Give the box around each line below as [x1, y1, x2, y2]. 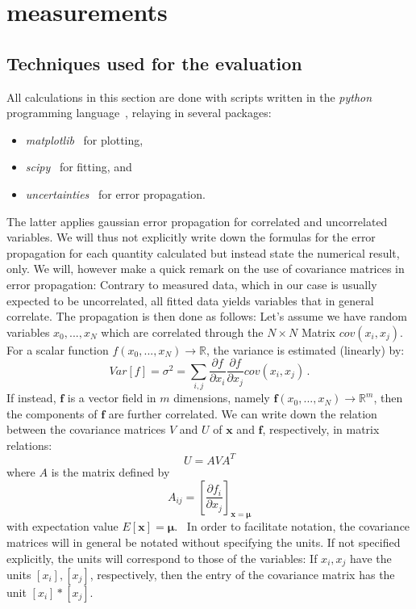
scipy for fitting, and [25, 158, 132, 175]
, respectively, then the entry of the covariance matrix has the [89, 566, 395, 582]
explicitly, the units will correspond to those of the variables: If [6, 549, 318, 566]
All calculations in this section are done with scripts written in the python [6, 88, 372, 105]
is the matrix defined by [51, 463, 170, 480]
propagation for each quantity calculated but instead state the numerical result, [6, 244, 400, 261]
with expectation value [6, 518, 119, 535]
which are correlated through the [101, 323, 264, 340]
